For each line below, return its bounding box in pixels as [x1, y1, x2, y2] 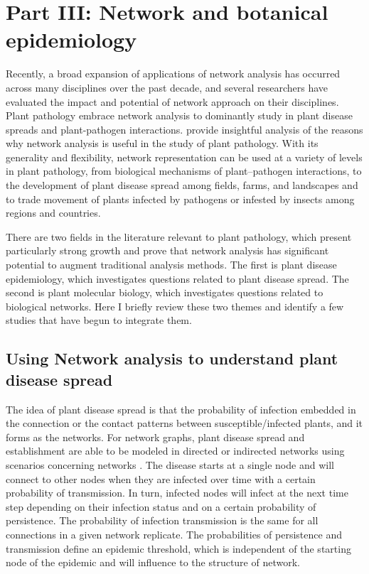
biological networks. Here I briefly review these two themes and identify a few [6, 298, 344, 313]
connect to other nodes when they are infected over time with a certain [6, 471, 316, 486]
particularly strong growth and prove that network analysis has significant [6, 243, 329, 258]
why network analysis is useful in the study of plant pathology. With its [6, 136, 319, 151]
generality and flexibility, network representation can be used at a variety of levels [6, 149, 363, 164]
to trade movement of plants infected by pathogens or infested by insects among [6, 191, 355, 206]
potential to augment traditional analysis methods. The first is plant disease [6, 257, 337, 272]
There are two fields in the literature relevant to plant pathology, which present [6, 229, 352, 244]
